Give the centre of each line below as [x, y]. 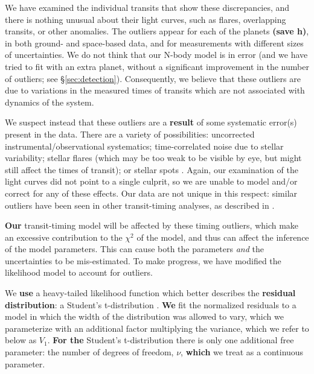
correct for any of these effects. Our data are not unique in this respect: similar [151, 193]
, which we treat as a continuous [242, 352]
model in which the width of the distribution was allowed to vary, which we [144, 316]
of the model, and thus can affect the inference [223, 237]
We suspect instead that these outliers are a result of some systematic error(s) [151, 122]
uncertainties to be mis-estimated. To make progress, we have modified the [143, 260]
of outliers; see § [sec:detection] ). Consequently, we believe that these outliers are [153, 78]
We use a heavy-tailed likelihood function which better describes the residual [150, 293]
